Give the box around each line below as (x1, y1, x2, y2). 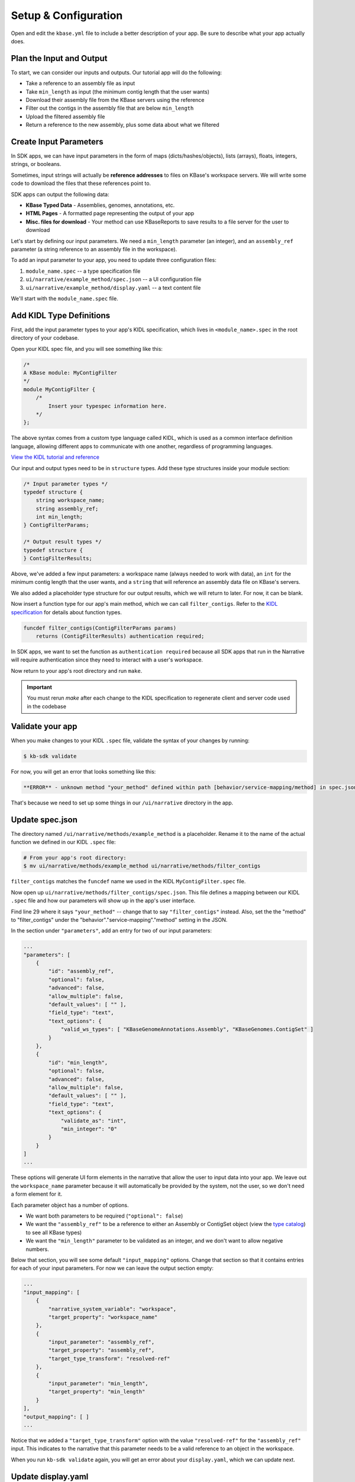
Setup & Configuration (11, 9, 123, 22)
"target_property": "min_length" (48, 1388, 146, 1395)
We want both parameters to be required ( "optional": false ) (25, 1212, 183, 1219)
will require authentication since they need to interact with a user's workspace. (11, 656, 204, 663)
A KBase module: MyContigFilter (23, 369, 118, 376)
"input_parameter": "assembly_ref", (48, 1339, 155, 1346)
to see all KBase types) (25, 1229, 82, 1236)
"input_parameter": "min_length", (48, 1380, 149, 1387)
